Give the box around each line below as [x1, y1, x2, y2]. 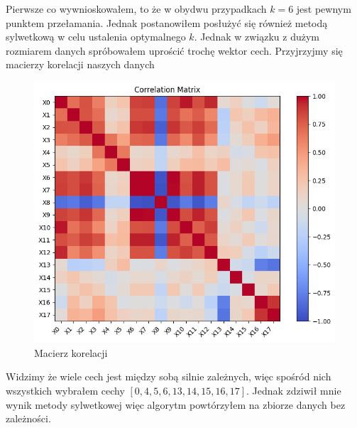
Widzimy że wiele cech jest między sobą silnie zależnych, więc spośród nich [6, 369, 331, 384]
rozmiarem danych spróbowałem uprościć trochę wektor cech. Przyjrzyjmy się [6, 43, 343, 58]
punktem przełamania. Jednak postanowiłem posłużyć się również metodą [6, 15, 328, 30]
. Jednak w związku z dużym [194, 29, 319, 44]
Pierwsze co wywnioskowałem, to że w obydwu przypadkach [6, 1, 267, 16]
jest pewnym [296, 1, 351, 16]
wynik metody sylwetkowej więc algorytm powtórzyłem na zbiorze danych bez [6, 397, 346, 412]
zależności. [6, 411, 51, 426]
